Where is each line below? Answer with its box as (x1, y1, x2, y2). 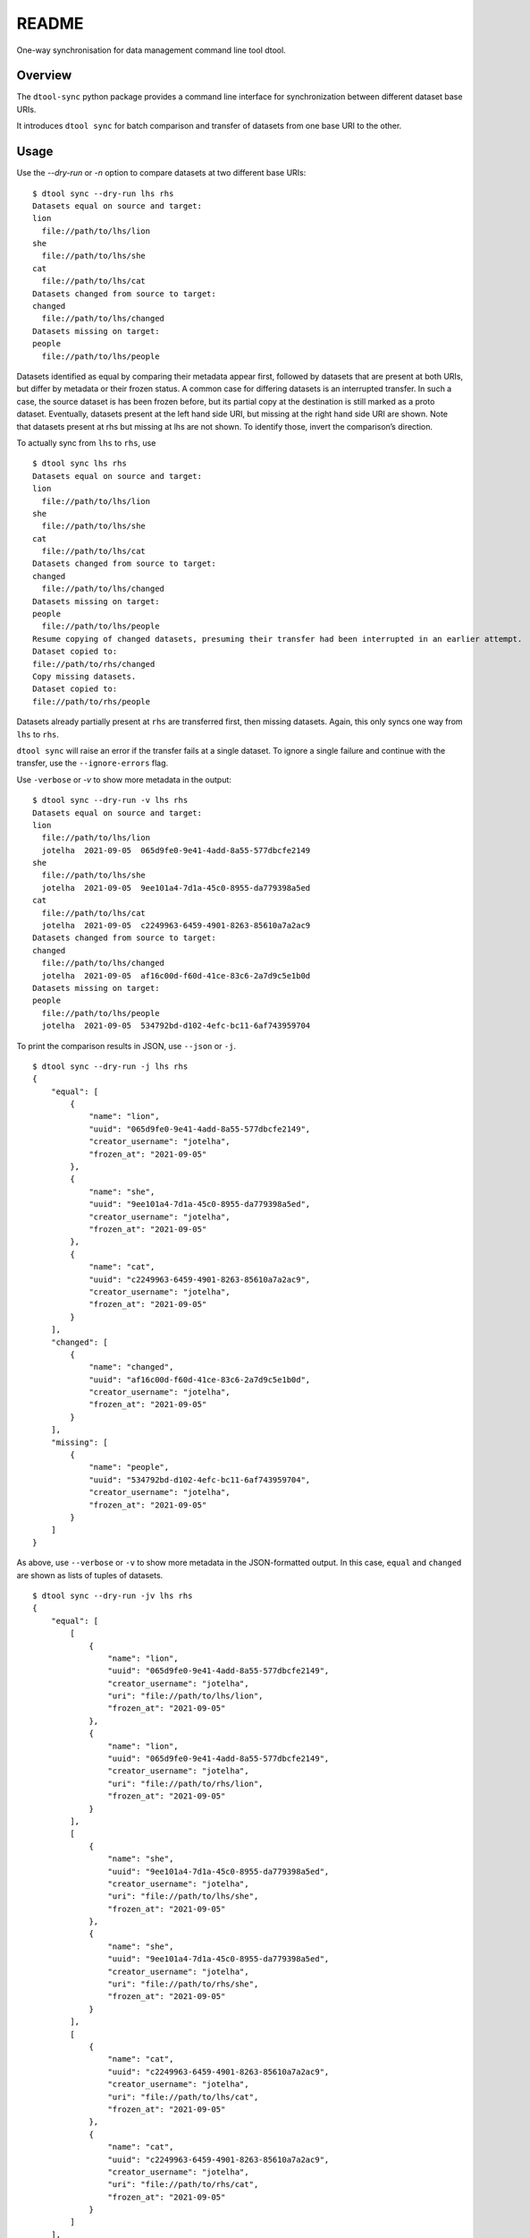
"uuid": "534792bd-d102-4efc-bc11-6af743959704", (88, 1474, 311, 1485)
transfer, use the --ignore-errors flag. (16, 757, 169, 769)
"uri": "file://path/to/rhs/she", (107, 1979, 259, 1989)
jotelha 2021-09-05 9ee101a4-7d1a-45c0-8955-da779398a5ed (41, 883, 311, 893)
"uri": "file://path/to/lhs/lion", (107, 1691, 264, 1701)
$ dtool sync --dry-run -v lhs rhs (32, 795, 189, 806)
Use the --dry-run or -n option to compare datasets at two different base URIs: (16, 167, 307, 178)
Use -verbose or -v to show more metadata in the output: (16, 774, 232, 785)
